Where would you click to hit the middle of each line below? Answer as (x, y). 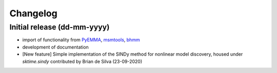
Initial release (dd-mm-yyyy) (60, 27)
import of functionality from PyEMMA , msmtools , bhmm (81, 40)
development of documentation (56, 47)
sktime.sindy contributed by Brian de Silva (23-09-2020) (82, 61)
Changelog (33, 13)
